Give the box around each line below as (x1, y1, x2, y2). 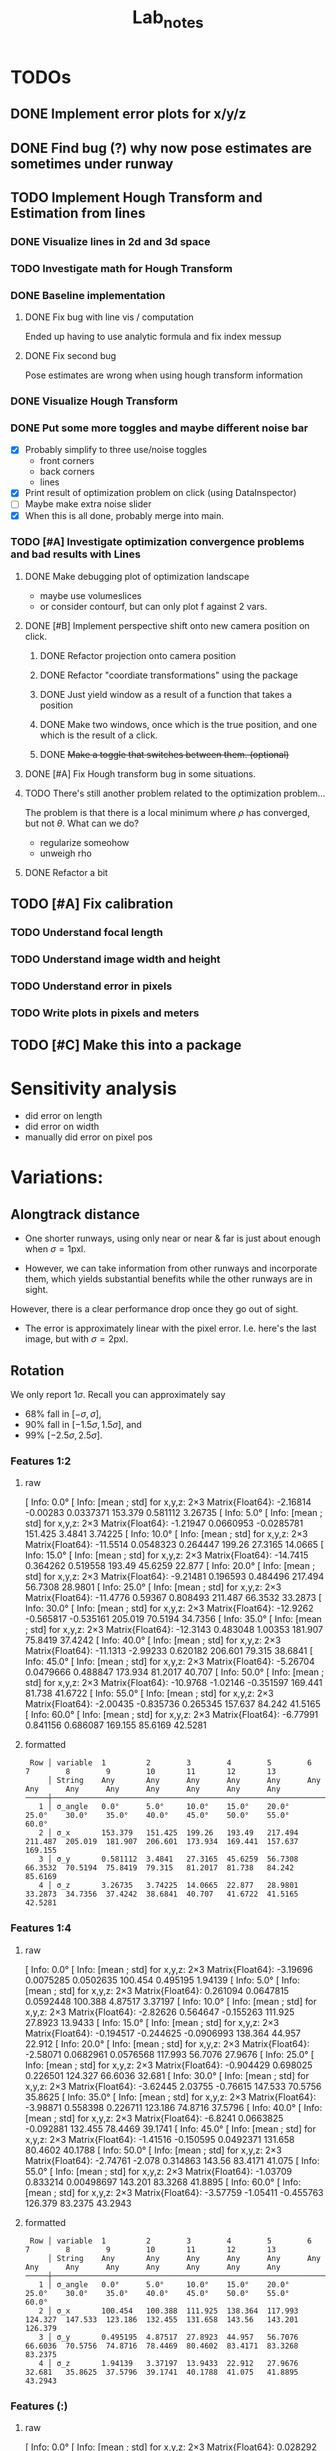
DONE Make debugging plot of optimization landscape (24, 570, 250, 582)
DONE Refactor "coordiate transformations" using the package (39, 669, 298, 681)
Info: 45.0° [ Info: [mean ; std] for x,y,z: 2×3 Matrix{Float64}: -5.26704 (24, 1656, 315, 1668)
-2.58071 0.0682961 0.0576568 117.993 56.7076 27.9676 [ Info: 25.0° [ (24, 2048, 315, 2060)
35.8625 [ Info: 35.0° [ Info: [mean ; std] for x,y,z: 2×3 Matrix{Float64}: (24, 2091, 317, 2103)
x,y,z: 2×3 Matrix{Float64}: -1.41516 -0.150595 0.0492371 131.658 (24, 2133, 295, 2145)
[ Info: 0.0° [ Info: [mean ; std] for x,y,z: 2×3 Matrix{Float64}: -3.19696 (24, 1963, 313, 1975)
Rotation (10, 1362, 65, 1379)
